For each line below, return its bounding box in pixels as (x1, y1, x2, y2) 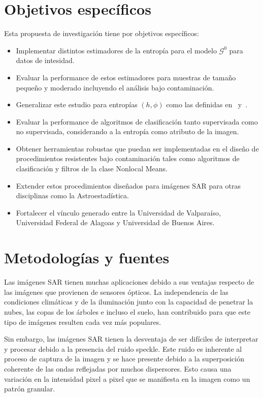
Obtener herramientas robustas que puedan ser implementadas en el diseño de (16, 143, 259, 154)
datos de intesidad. (16, 55, 75, 66)
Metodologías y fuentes (4, 247, 170, 268)
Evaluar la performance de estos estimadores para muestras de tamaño (16, 72, 236, 82)
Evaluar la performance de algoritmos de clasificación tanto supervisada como (16, 116, 258, 127)
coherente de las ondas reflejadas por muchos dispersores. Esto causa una (4, 363, 232, 374)
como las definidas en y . (166, 99, 248, 110)
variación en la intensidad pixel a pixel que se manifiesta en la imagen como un (4, 373, 250, 384)
